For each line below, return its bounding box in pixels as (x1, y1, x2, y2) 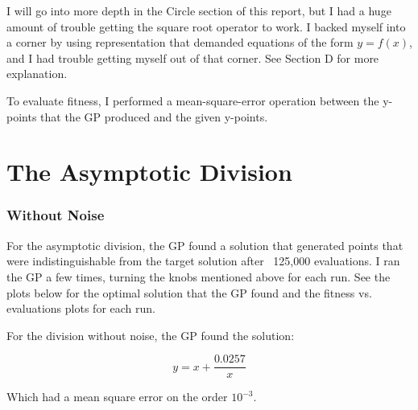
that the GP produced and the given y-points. (40, 108, 268, 125)
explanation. (6, 65, 68, 82)
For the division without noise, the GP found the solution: (6, 326, 295, 343)
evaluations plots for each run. (6, 300, 155, 317)
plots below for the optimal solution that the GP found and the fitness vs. (6, 284, 372, 301)
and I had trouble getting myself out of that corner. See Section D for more (6, 49, 379, 66)
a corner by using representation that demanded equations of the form (6, 34, 354, 51)
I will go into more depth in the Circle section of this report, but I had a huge (6, 2, 391, 18)
